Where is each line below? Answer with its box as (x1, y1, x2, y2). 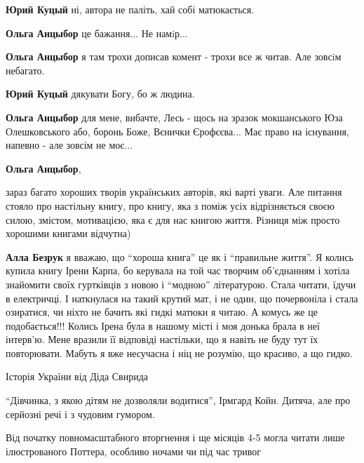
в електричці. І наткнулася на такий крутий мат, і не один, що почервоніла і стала (6, 290, 358, 305)
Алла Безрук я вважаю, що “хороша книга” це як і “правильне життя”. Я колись (6, 249, 353, 264)
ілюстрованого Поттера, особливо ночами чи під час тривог (6, 443, 262, 458)
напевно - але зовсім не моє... (6, 137, 133, 152)
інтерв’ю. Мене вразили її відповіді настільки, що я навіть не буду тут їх (6, 332, 318, 347)
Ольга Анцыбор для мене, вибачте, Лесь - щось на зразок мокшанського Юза (6, 109, 343, 124)
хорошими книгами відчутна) (6, 226, 131, 241)
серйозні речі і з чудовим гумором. (6, 406, 155, 421)
